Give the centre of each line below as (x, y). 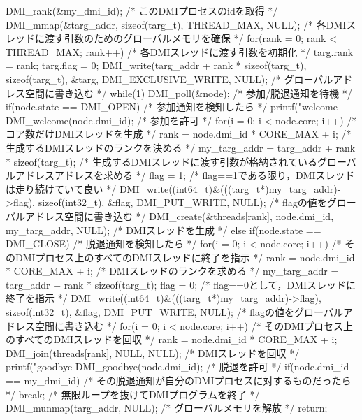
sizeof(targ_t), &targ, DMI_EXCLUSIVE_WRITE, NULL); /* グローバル (169, 79)
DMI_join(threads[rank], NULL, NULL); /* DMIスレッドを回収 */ (153, 353)
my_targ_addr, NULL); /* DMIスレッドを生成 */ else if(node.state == (164, 230)
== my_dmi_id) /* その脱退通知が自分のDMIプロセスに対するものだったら (179, 381)
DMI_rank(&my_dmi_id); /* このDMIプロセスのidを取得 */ (142, 10)
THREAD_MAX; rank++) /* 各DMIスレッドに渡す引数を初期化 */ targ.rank (180, 51)
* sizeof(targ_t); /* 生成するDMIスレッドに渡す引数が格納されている (161, 161)
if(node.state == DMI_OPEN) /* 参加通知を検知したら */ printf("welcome (172, 107)
